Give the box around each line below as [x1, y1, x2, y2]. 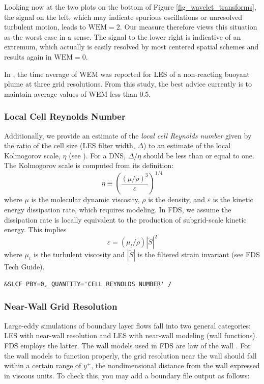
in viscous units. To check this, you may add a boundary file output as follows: [4, 370, 250, 380]
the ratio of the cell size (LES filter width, [4, 140, 135, 151]
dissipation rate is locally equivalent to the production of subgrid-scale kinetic [4, 214, 247, 225]
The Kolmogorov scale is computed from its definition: [4, 160, 174, 171]
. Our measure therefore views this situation [120, 21, 257, 32]
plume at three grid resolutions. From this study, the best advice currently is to [4, 78, 252, 89]
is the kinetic [213, 194, 253, 205]
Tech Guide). [4, 261, 45, 272]
